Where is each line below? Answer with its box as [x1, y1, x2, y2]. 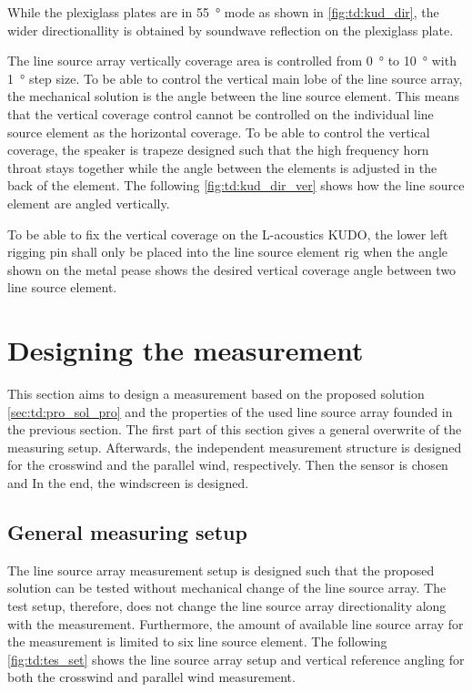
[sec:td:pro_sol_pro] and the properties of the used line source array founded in [7, 402, 453, 421]
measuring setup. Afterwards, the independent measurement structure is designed [7, 437, 462, 456]
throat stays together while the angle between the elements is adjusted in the [7, 158, 437, 177]
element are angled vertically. [7, 193, 170, 212]
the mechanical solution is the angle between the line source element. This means [7, 86, 459, 106]
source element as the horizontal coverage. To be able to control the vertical [7, 122, 430, 141]
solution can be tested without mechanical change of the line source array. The [7, 578, 447, 597]
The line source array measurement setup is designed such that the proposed [7, 560, 435, 579]
